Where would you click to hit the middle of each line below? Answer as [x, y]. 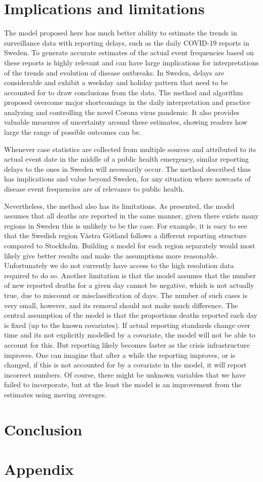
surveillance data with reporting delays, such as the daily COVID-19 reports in [127, 42]
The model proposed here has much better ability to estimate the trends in [121, 33]
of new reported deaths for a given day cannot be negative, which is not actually [129, 285]
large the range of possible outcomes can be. [73, 132]
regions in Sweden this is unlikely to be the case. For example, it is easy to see [126, 225]
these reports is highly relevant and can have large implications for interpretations [131, 62]
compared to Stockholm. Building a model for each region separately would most [130, 245]
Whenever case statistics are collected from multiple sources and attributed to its [130, 149]
